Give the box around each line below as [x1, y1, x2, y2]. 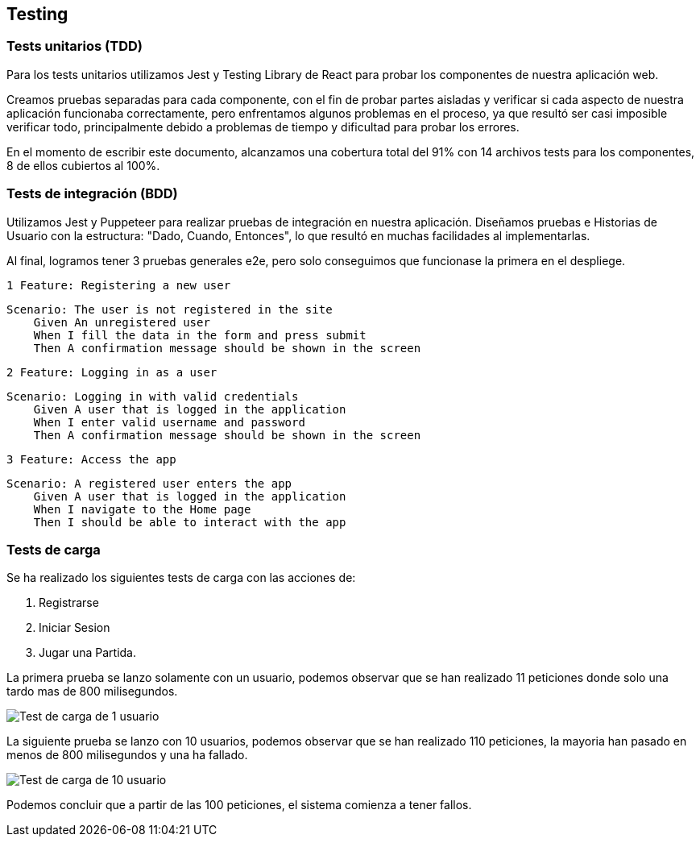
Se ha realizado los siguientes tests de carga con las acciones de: [6, 571, 356, 585]
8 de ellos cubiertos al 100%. [6, 158, 160, 172]
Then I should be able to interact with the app [33, 515, 346, 529]
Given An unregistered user [33, 315, 210, 329]
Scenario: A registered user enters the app [6, 476, 292, 490]
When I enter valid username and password [33, 415, 305, 429]
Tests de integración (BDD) [6, 185, 178, 202]
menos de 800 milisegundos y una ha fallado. [6, 748, 248, 762]
